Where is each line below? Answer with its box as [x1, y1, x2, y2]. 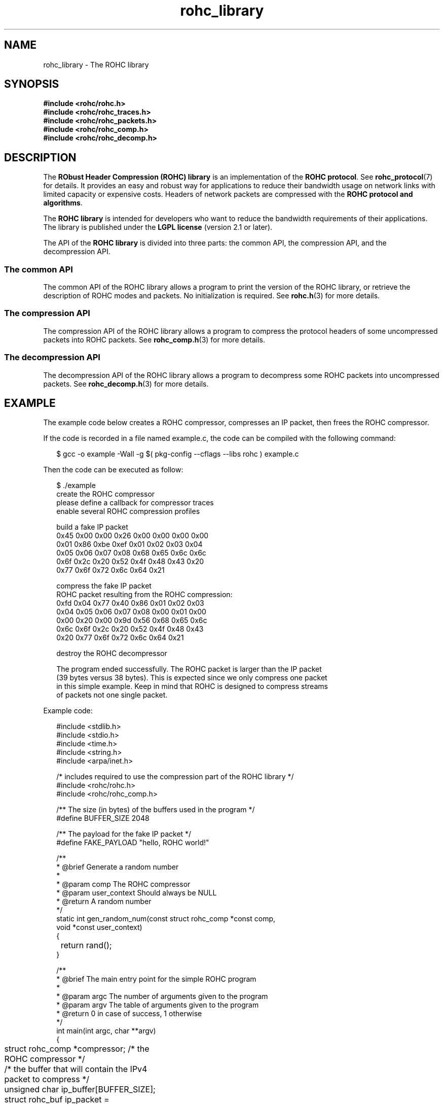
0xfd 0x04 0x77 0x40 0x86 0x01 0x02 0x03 [56, 599, 204, 608]
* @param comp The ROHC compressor [56, 880, 191, 889]
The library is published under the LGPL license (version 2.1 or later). [43, 223, 273, 232]
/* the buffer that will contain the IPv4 [4, 1064, 147, 1075]
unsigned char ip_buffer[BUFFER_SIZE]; [4, 1084, 156, 1095]
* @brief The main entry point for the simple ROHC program [56, 975, 256, 984]
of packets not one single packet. [56, 690, 168, 700]
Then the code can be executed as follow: [43, 465, 183, 474]
